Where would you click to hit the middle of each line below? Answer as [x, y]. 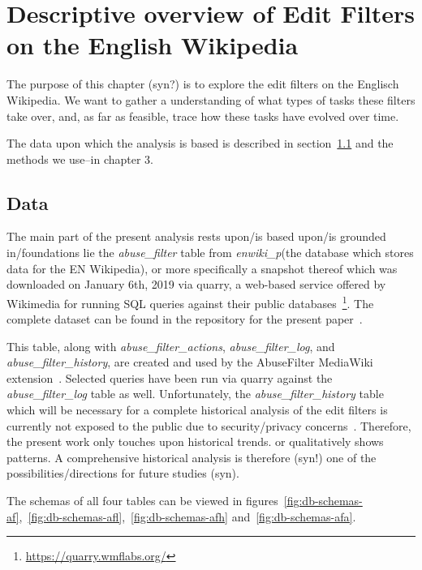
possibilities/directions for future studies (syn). [123, 473]
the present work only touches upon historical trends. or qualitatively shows [195, 441]
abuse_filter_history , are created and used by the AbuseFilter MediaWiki [190, 362]
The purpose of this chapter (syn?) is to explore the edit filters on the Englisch [203, 84]
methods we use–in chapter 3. [80, 159]
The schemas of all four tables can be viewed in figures [142, 501]
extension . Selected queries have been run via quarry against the [170, 377]
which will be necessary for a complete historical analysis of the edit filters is [197, 410]
